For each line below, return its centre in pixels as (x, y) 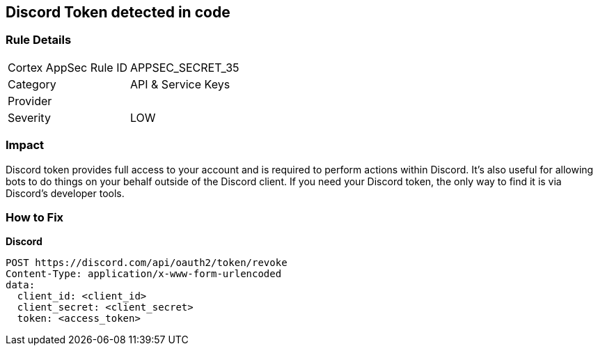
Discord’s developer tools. (65, 193)
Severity (29, 117)
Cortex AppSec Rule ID (68, 67)
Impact (25, 145)
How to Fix (35, 217)
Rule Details (39, 40)
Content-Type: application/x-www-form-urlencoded (144, 274)
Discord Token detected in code (118, 12)
